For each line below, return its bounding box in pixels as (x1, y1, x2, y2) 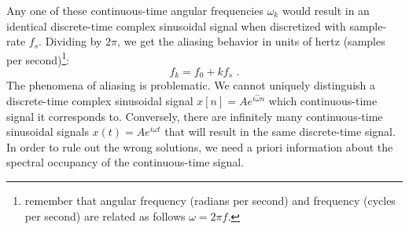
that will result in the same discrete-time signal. (164, 123, 396, 140)
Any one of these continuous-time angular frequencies (6, 2, 263, 18)
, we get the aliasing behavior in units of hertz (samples (117, 33, 385, 49)
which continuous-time (268, 93, 378, 109)
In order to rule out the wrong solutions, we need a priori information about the (6, 138, 393, 155)
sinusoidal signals (6, 123, 89, 140)
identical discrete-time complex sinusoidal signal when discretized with (6, 17, 346, 34)
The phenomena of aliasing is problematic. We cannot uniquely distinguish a (6, 77, 375, 93)
